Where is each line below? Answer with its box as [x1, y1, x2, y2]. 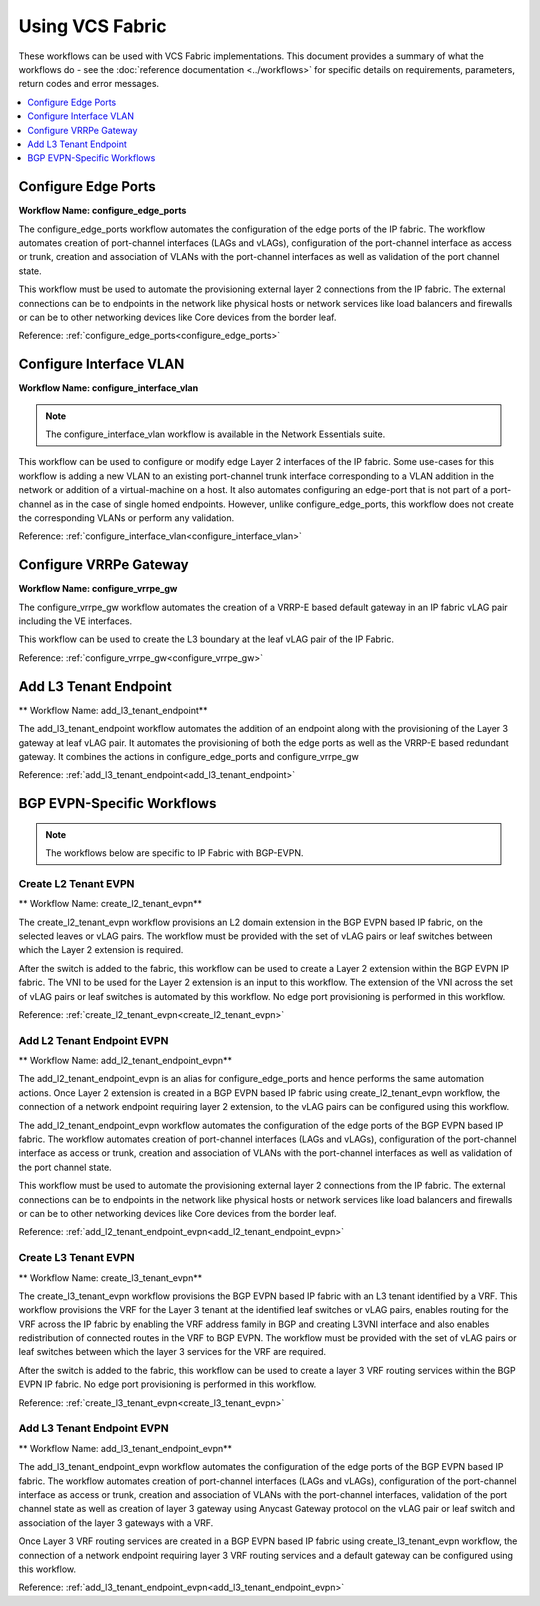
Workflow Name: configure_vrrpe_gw [18, 583, 178, 595]
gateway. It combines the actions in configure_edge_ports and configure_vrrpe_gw [18, 750, 359, 762]
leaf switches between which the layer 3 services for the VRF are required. [18, 1346, 327, 1358]
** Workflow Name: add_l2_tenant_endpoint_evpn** [18, 1055, 232, 1067]
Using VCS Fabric [18, 15, 167, 37]
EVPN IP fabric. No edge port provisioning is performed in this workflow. [18, 1378, 317, 1390]
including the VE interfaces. [18, 615, 133, 627]
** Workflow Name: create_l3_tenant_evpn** [18, 1271, 203, 1284]
